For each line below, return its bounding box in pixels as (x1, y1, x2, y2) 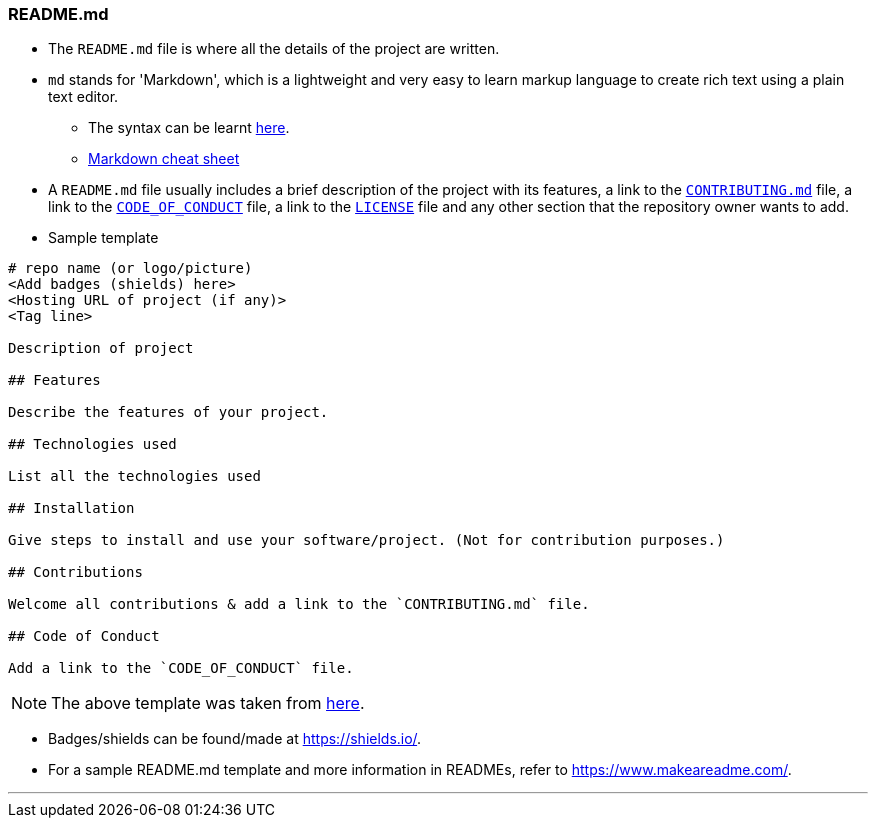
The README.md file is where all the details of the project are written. (48, 40, 500, 58)
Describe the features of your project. (8, 404, 329, 421)
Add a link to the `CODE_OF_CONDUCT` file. (8, 660, 354, 677)
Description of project (8, 340, 194, 357)
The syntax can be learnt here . (88, 119, 290, 137)
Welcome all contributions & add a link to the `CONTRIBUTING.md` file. (8, 596, 590, 613)
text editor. (48, 88, 119, 106)
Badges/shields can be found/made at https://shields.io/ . (48, 730, 422, 748)
